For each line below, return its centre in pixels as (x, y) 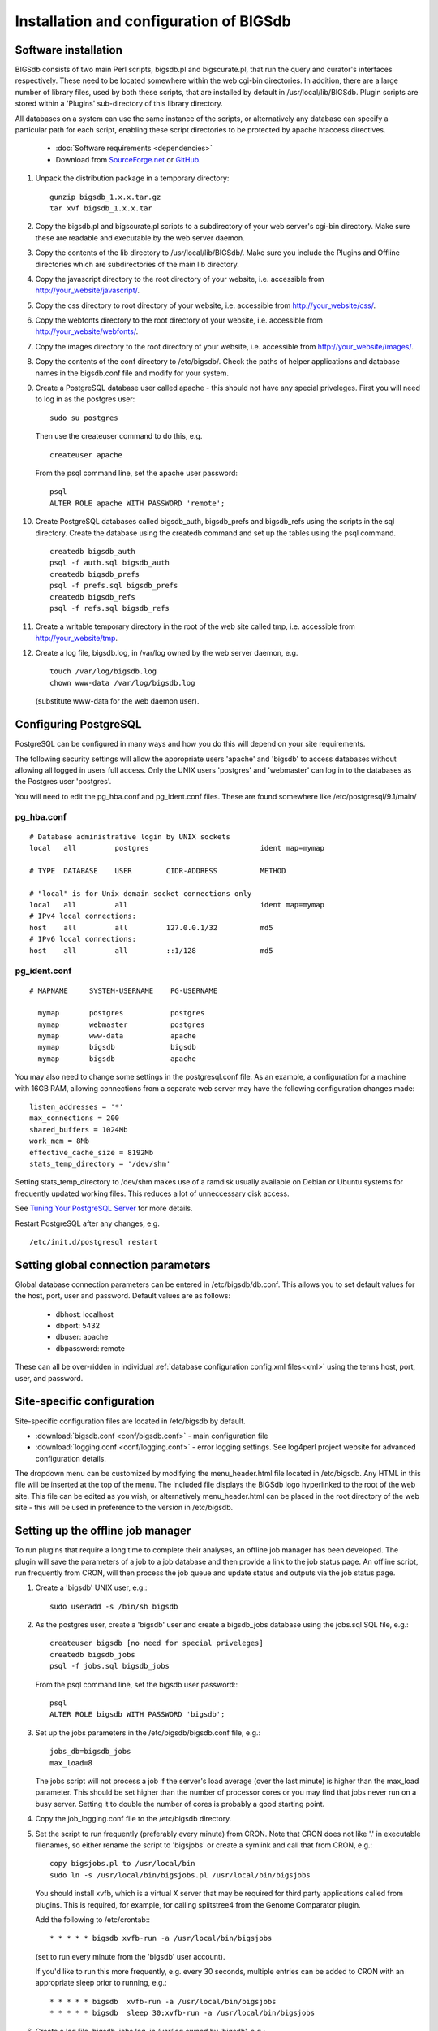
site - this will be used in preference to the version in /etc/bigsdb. (124, 1508)
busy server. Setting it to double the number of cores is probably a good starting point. (180, 1804)
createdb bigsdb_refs (92, 597)
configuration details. (71, 1458)
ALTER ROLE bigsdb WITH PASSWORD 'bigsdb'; (137, 1715)
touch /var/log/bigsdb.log (103, 671)
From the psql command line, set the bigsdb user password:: (137, 1684)
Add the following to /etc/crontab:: (92, 1919)
